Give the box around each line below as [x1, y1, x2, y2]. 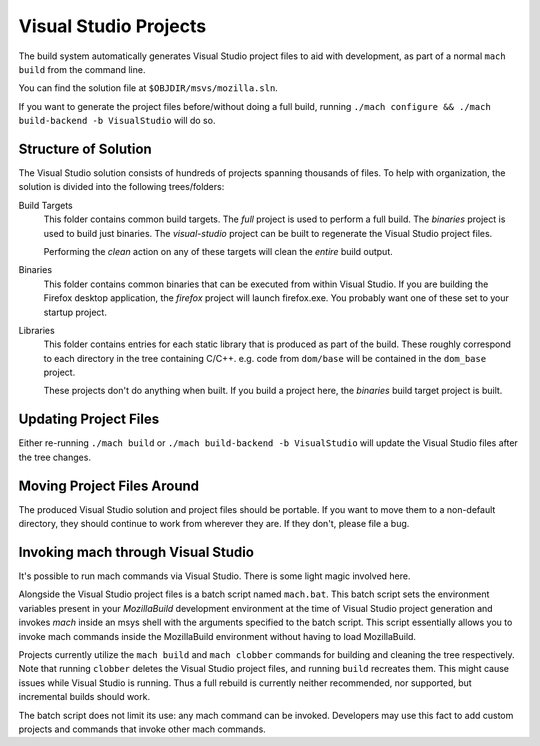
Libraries [18, 324, 55, 336]
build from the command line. [18, 63, 146, 75]
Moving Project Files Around [18, 477, 200, 494]
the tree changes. [18, 451, 92, 463]
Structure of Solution [18, 140, 152, 157]
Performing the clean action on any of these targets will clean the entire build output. [43, 245, 394, 257]
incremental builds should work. [18, 691, 150, 703]
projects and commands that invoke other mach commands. [18, 723, 267, 735]
